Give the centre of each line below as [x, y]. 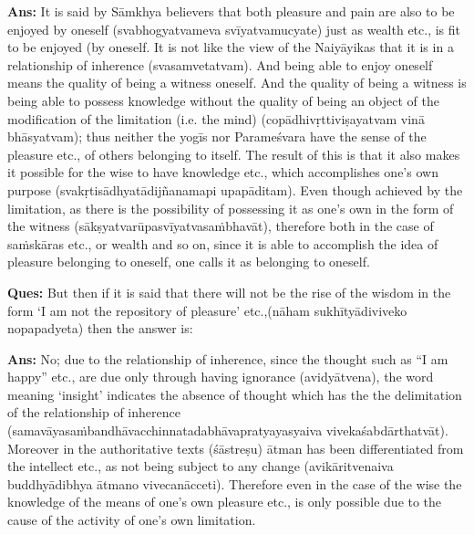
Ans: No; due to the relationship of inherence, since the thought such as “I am [228, 358]
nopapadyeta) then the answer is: [100, 328]
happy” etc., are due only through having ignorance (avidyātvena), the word [221, 377]
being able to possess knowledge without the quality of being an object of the [223, 100]
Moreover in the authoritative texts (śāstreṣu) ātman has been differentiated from [236, 448]
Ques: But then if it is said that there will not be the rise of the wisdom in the [229, 292]
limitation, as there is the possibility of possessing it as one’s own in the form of [231, 208]
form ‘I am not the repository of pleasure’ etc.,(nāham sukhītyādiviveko [207, 310]
